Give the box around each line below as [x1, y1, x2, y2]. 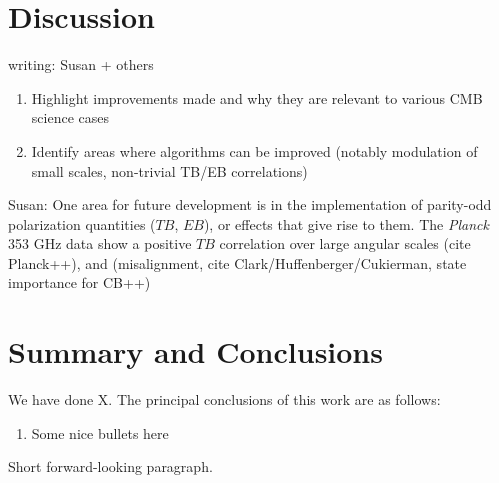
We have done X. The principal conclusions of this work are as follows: [8, 389, 441, 410]
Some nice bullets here [31, 422, 169, 443]
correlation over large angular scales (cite [219, 233, 471, 254]
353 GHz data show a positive [8, 233, 192, 254]
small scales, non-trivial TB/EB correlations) [31, 160, 308, 181]
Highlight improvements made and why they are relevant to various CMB [31, 87, 483, 108]
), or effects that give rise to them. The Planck [203, 213, 489, 234]
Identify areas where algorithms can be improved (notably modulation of [31, 140, 478, 161]
